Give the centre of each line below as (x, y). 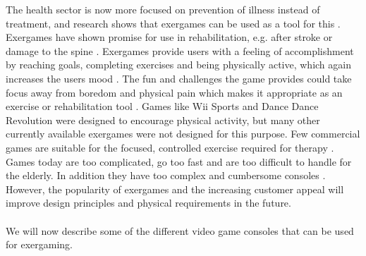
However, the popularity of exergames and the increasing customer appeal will (175, 189)
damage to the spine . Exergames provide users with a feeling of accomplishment (180, 50)
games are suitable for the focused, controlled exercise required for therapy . (170, 147)
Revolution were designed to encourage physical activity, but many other (163, 120)
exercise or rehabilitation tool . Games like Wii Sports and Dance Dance (162, 106)
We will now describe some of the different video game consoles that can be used (180, 230)
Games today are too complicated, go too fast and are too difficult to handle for (179, 161)
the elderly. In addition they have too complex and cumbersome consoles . (166, 175)
